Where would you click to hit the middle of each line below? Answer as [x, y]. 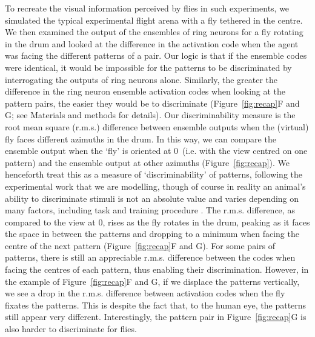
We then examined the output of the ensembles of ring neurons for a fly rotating [154, 32]
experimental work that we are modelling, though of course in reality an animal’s [155, 186]
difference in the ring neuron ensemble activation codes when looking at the [145, 91]
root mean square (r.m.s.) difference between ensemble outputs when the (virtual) [157, 126]
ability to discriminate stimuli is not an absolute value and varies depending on [152, 198]
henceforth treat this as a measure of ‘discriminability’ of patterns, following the [154, 174]
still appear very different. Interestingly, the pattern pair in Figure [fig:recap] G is [156, 317]
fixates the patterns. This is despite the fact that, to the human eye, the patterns [156, 305]
